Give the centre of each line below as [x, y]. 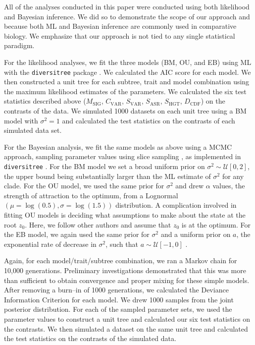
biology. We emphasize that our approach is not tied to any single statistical [120, 35]
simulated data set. [33, 130]
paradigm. [19, 45]
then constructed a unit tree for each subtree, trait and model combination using [127, 82]
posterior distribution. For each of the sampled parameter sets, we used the [118, 309]
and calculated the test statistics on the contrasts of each [149, 120]
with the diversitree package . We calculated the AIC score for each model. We [127, 72]
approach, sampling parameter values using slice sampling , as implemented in [123, 156]
